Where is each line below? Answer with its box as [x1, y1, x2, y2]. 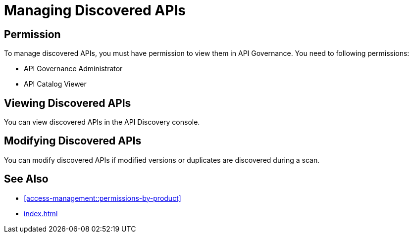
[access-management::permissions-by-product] [24, 193, 181, 202]
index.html [24, 209, 58, 218]
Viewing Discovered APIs [4, 96, 131, 109]
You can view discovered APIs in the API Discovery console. [4, 118, 200, 127]
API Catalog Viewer [24, 80, 87, 89]
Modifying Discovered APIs [4, 135, 142, 147]
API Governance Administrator [24, 64, 123, 73]
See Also [4, 173, 49, 186]
